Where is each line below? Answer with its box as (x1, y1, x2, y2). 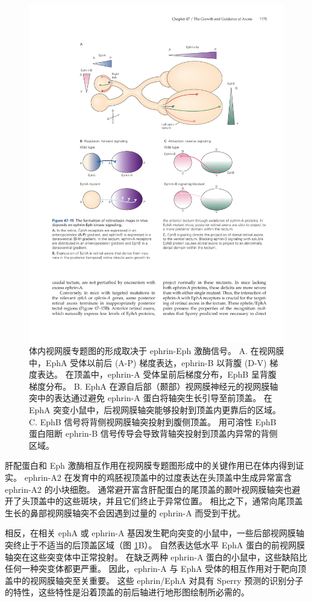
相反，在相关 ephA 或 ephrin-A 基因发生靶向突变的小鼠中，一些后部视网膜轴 (5, 527, 305, 539)
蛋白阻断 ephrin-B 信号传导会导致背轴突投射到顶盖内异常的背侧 (29, 427, 278, 440)
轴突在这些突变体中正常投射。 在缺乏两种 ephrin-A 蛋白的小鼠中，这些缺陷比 (5, 550, 308, 563)
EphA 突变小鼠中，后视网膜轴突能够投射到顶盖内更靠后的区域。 (29, 404, 281, 416)
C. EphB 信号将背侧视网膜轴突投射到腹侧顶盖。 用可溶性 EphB (29, 415, 276, 428)
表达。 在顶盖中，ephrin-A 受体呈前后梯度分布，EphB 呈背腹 (37, 368, 277, 381)
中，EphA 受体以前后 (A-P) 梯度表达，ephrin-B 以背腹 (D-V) (29, 356, 267, 369)
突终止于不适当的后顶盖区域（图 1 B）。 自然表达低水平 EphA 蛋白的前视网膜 (5, 539, 305, 551)
